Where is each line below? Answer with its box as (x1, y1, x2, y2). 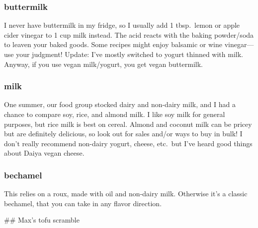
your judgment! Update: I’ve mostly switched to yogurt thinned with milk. (16, 49, 243, 59)
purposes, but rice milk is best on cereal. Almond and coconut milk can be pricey (4, 118, 252, 129)
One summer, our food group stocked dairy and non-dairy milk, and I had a (4, 99, 236, 110)
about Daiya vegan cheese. (4, 148, 85, 158)
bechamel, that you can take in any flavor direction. (4, 198, 162, 208)
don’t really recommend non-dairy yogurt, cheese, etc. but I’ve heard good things (4, 138, 253, 148)
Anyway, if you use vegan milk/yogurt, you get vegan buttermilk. (4, 58, 203, 69)
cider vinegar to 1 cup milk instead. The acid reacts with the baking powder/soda (4, 29, 254, 40)
